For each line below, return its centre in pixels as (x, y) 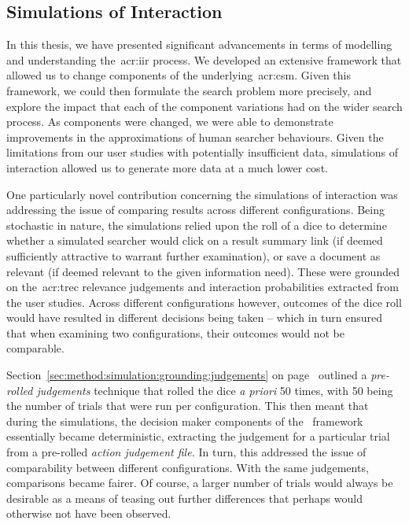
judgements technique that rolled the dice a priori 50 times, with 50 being (215, 390)
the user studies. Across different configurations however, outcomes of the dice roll (204, 302)
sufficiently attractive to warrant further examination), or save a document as (193, 255)
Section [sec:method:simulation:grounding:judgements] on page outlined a (187, 375)
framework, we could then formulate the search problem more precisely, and (189, 90)
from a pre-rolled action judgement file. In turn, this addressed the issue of (186, 452)
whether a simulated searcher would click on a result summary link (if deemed (195, 240)
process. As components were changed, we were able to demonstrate (170, 122)
